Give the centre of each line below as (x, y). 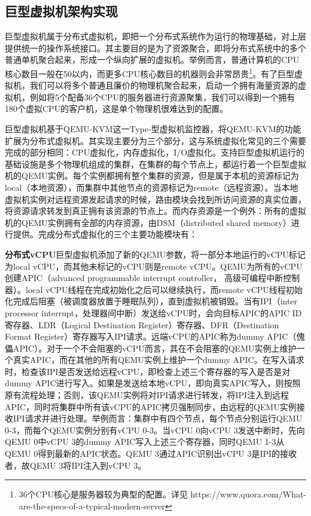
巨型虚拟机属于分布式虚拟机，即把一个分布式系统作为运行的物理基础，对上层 (155, 36)
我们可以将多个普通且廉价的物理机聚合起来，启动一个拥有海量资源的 (164, 85)
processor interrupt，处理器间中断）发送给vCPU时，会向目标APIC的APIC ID (153, 312)
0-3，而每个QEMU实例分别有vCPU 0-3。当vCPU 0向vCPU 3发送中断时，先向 (155, 430)
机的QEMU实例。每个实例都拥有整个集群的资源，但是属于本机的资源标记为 (152, 175)
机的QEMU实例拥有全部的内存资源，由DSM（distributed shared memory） (148, 222)
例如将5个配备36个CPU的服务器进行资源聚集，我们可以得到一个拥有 (162, 97)
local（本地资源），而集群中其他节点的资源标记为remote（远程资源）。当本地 (152, 187)
